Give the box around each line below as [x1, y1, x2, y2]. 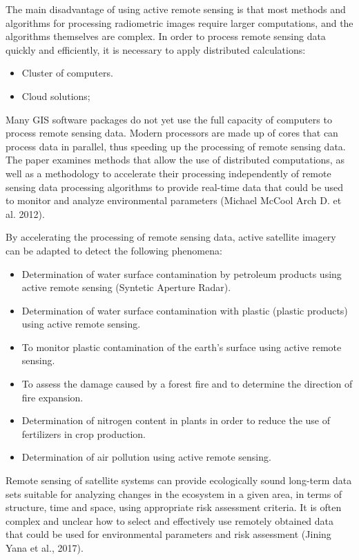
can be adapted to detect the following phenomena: [6, 243, 222, 257]
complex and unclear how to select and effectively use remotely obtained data [6, 513, 334, 528]
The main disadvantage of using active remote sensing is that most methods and [6, 2, 346, 16]
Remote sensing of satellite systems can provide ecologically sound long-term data [6, 473, 352, 488]
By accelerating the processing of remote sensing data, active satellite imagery [6, 230, 336, 244]
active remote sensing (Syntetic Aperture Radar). [21, 280, 231, 294]
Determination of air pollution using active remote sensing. [21, 450, 271, 464]
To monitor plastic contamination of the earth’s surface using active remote [21, 339, 342, 354]
